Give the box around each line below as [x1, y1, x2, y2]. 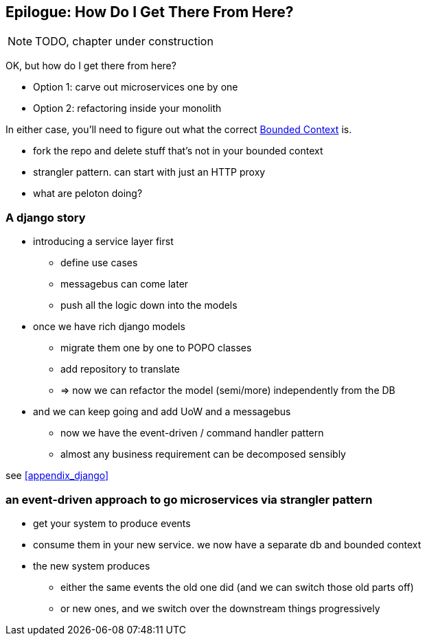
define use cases [60, 257, 138, 269]
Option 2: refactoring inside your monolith [33, 102, 222, 115]
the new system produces [33, 559, 150, 572]
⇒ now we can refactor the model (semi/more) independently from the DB [60, 384, 395, 397]
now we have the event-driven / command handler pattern [60, 427, 324, 439]
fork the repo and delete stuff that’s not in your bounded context [33, 145, 323, 157]
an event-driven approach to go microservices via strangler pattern [5, 492, 373, 506]
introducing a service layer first [33, 235, 174, 248]
